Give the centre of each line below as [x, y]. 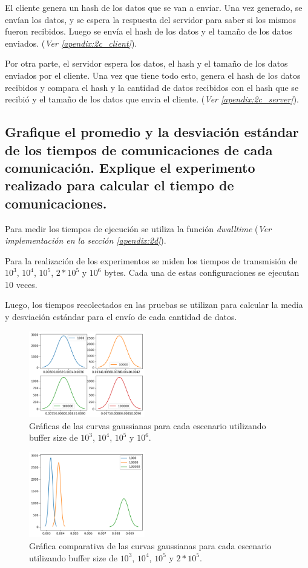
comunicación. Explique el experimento [130, 167]
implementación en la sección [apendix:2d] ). [86, 240]
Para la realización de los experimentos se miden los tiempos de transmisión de [151, 260]
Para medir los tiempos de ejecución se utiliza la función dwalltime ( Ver [138, 228]
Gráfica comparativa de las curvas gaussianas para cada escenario [150, 545]
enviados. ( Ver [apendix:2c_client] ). [71, 43]
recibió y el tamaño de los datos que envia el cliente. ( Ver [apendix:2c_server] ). [152, 99]
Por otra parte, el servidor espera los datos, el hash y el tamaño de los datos [146, 63]
